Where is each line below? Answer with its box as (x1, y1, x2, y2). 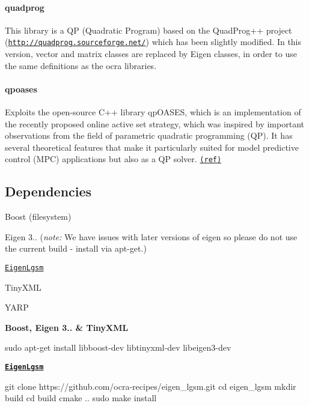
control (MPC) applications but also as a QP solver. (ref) (5, 153, 222, 165)
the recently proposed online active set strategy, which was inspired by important (5, 117, 304, 130)
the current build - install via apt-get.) (5, 242, 147, 255)
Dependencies (5, 182, 92, 201)
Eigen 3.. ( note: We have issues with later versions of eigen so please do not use (5, 230, 298, 243)
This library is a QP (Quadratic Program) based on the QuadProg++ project (5, 23, 292, 36)
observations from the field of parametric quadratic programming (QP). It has (5, 129, 293, 142)
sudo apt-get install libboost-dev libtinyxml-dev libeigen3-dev (5, 341, 231, 354)
